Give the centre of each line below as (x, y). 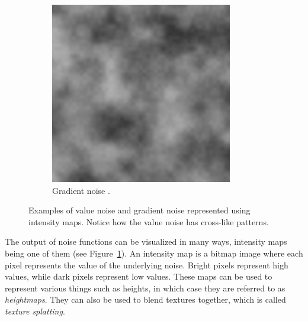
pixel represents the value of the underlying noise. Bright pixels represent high (147, 265)
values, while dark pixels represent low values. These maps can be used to (139, 276)
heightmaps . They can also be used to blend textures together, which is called (145, 299)
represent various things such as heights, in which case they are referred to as (145, 288)
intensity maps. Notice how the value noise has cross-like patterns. (149, 221)
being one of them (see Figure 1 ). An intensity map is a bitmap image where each (154, 253)
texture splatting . (35, 311)
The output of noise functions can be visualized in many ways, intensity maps (146, 241)
